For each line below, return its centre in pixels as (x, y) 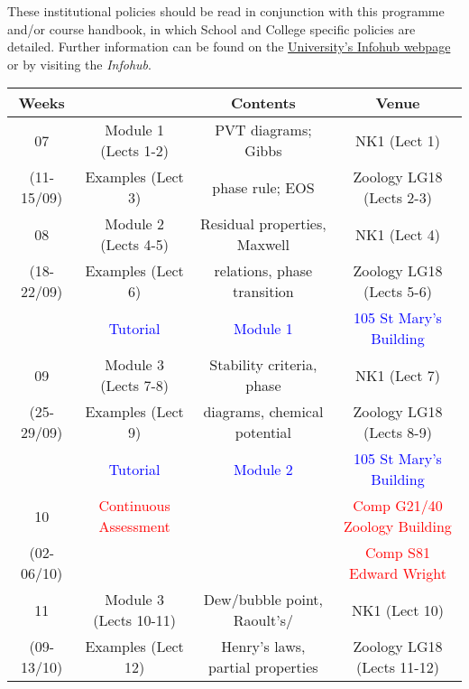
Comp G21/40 (398, 506)
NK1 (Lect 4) (397, 234)
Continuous (134, 506)
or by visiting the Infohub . (79, 64)
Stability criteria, (263, 365)
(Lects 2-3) (398, 198)
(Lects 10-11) (135, 620)
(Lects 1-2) (135, 151)
